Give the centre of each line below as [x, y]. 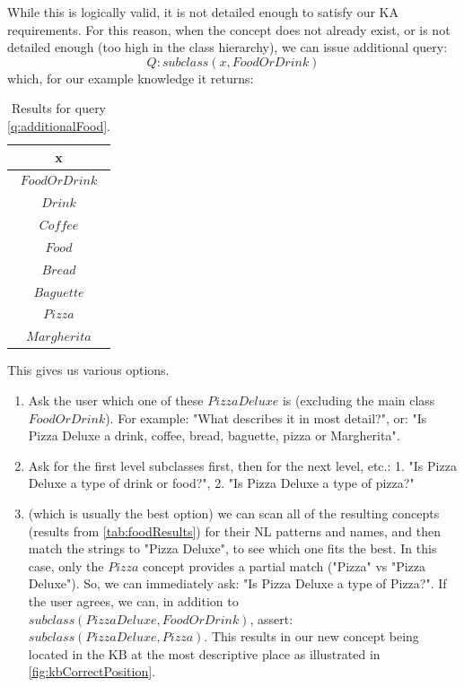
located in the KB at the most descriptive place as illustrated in [204, 653]
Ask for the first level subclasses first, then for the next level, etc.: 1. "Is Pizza [242, 465]
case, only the [66, 565]
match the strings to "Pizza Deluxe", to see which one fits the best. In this [232, 548]
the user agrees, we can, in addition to [133, 600]
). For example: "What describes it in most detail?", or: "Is [266, 417]
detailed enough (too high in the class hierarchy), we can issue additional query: [228, 47]
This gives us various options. [88, 370]
